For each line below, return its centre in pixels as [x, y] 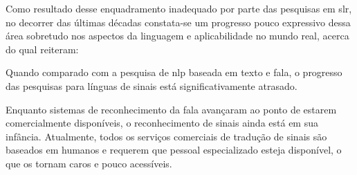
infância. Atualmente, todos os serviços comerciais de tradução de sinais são [166, 136]
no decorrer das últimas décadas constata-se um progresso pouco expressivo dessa [178, 22]
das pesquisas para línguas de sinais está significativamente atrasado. [152, 85]
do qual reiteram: [42, 49]
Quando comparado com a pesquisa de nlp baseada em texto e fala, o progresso [174, 72]
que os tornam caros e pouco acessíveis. [89, 163]
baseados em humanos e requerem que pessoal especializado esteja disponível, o [174, 150]
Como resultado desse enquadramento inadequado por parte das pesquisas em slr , [179, 8]
